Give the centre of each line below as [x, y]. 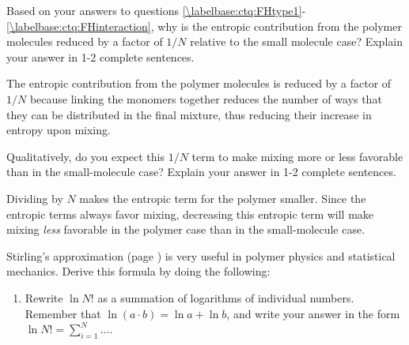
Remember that [63, 313]
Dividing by [35, 198]
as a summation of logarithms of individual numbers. [226, 297]
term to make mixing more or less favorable [297, 156]
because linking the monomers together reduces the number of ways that [206, 98]
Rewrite [44, 297]
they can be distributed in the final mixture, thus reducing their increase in [189, 114]
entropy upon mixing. [59, 130]
